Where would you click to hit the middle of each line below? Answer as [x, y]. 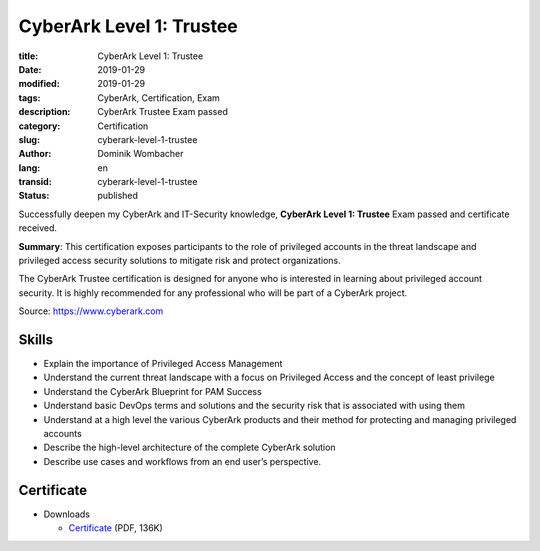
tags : [29, 97]
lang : [29, 167]
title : [28, 56]
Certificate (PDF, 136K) [116, 528]
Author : [35, 154]
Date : [30, 69]
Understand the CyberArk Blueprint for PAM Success [152, 391]
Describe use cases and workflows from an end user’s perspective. [182, 461]
